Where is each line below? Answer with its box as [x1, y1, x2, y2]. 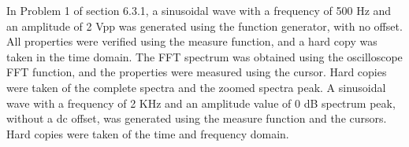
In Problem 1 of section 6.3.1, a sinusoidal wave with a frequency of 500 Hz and [6, 2, 392, 18]
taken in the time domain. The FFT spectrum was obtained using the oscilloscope [6, 48, 403, 64]
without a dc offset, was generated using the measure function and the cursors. [6, 110, 387, 127]
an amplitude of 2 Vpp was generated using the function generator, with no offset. [6, 17, 403, 34]
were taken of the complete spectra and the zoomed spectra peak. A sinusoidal [6, 79, 386, 95]
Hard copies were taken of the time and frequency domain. [6, 125, 289, 141]
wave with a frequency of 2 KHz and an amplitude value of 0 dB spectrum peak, [6, 94, 396, 111]
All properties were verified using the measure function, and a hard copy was [6, 33, 377, 50]
